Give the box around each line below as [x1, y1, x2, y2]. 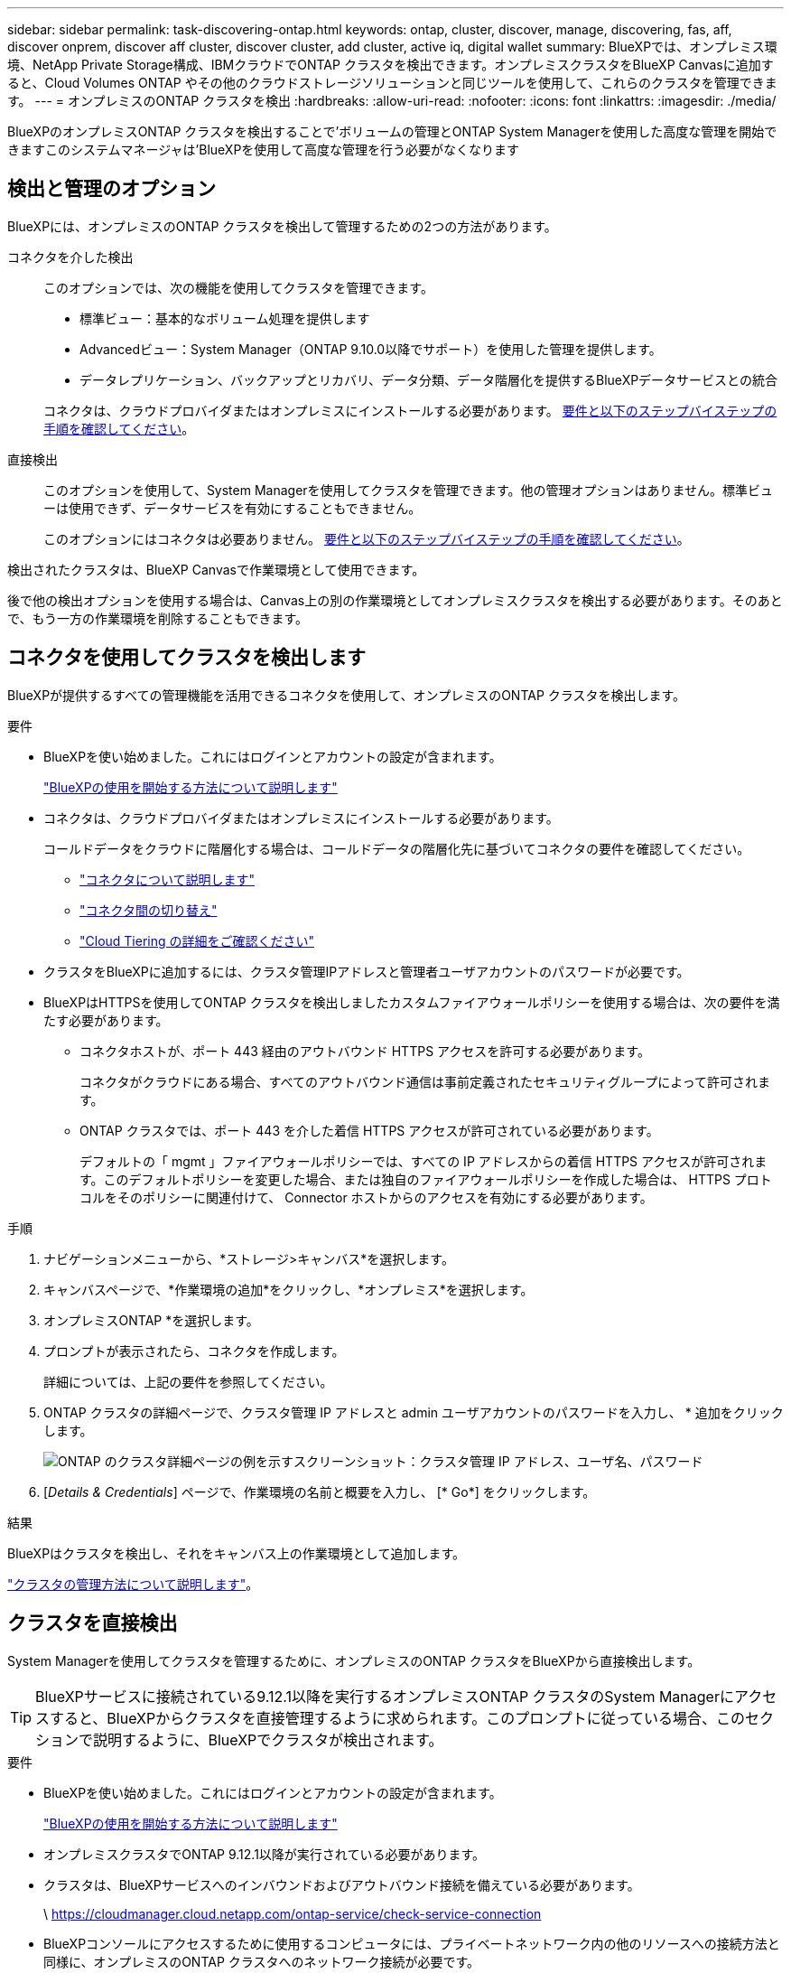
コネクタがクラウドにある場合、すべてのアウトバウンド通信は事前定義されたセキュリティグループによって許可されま [79, 1073, 771, 1089]
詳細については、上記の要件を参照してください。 [43, 1373, 333, 1389]
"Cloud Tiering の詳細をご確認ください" [79, 932, 315, 949]
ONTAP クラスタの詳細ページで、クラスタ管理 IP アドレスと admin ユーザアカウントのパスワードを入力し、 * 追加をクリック [43, 1404, 784, 1420]
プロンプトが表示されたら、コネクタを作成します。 [43, 1342, 345, 1359]
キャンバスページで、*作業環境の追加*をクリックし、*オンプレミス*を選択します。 [43, 1281, 534, 1297]
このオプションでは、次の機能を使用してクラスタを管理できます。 [43, 279, 433, 295]
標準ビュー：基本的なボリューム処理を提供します [79, 310, 370, 326]
